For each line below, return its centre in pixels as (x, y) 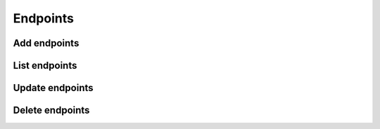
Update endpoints (53, 88)
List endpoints (45, 66)
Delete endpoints (51, 110)
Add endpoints (46, 43)
